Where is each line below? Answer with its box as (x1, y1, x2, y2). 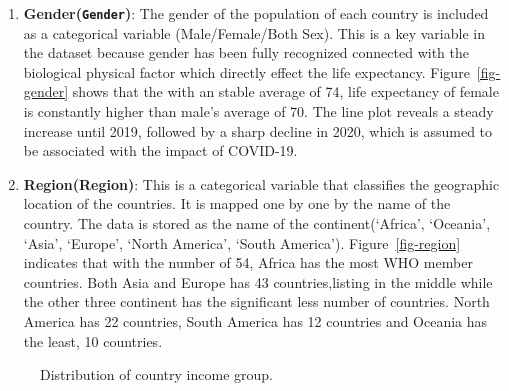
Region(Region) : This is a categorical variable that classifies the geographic (23, 173, 500, 194)
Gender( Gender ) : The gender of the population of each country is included (23, 3, 489, 23)
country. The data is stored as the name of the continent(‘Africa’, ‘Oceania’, (23, 213, 491, 233)
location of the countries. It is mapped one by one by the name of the (23, 193, 451, 214)
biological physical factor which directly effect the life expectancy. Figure (23, 61, 470, 82)
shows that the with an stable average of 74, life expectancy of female (72, 81, 499, 102)
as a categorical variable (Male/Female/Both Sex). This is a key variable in (23, 22, 485, 43)
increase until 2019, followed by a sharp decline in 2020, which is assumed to (23, 120, 493, 141)
